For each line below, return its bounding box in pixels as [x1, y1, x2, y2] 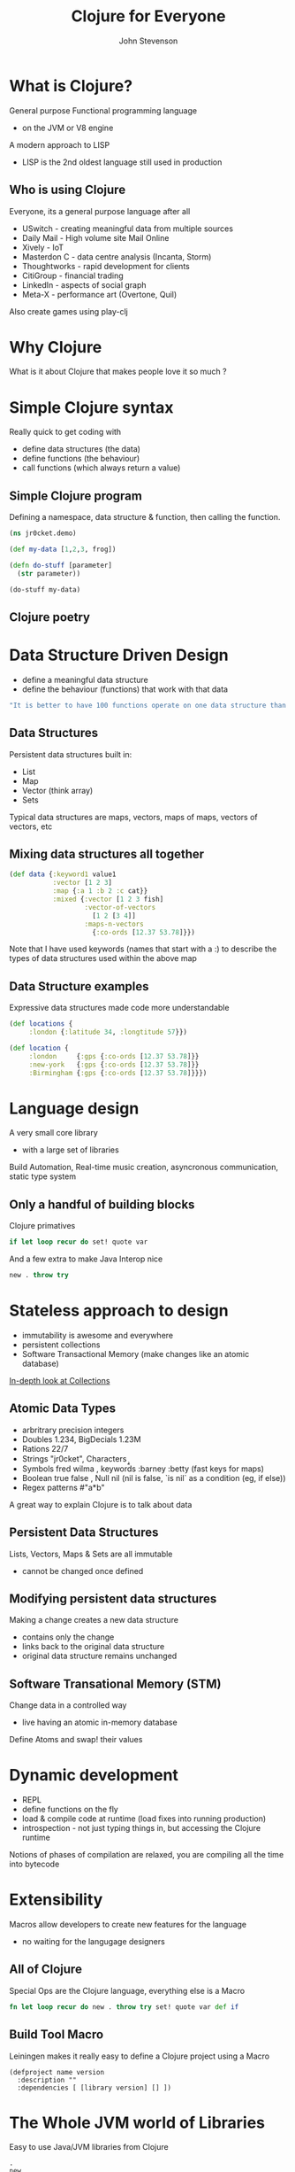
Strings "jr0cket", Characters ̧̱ [21, 1453, 130, 1463]
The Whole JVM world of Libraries [9, 2113, 266, 2132]
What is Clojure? [9, 75, 133, 96]
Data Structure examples [9, 979, 149, 994]
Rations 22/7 [21, 1443, 69, 1454]
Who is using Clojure [9, 182, 126, 198]
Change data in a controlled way [9, 1700, 127, 1710]
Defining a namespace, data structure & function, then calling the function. [9, 512, 281, 523]
